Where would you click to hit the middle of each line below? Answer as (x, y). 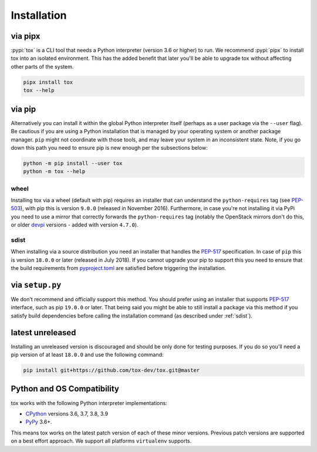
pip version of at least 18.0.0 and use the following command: (87, 355)
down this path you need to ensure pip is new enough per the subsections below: (109, 147)
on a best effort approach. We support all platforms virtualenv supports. (101, 441)
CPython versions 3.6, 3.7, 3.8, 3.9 (67, 413)
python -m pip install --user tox (73, 163)
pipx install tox (48, 82)
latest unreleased (43, 333)
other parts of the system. (42, 66)
